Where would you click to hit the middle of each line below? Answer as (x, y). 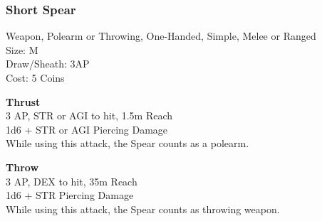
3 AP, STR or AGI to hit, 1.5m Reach (89, 115)
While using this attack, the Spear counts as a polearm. (128, 143)
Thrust (23, 101)
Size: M (22, 49)
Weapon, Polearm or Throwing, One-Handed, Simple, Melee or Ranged (161, 36)
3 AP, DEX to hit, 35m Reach (72, 181)
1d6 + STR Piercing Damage (70, 195)
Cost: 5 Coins (35, 77)
